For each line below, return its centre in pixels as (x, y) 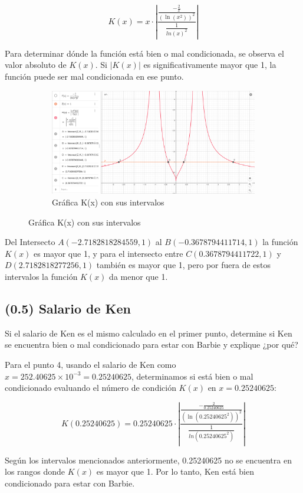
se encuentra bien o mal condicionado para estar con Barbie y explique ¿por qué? (151, 345)
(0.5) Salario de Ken (68, 308)
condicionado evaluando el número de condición (90, 388)
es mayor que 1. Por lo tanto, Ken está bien (175, 471)
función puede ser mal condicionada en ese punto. (94, 76)
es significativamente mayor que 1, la (210, 65)
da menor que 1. (139, 276)
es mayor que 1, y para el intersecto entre (108, 253)
